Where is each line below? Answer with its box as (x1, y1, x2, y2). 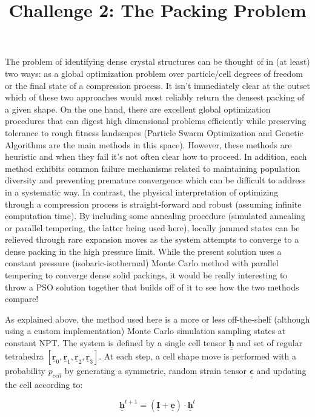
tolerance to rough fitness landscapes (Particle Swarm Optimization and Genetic (5, 126, 303, 139)
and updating (256, 364, 307, 377)
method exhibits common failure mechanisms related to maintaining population (5, 162, 300, 174)
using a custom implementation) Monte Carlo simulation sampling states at (5, 324, 286, 337)
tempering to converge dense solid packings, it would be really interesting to (5, 269, 288, 281)
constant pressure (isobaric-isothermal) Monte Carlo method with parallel (5, 257, 279, 269)
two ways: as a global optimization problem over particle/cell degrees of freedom (5, 67, 303, 79)
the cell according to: (5, 378, 83, 390)
